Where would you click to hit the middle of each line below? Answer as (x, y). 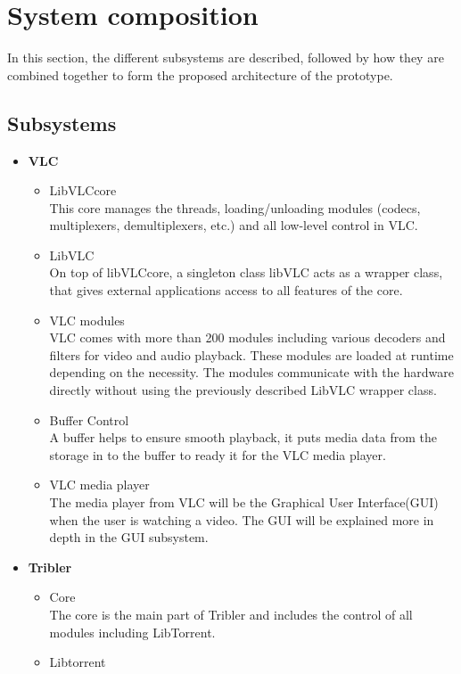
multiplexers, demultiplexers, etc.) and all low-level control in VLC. (234, 225)
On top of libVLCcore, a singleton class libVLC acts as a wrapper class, (246, 272)
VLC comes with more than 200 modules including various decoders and (247, 337)
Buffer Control (89, 419)
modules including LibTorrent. (132, 632)
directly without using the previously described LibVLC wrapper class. (243, 390)
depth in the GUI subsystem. (129, 537)
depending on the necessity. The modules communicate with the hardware (251, 372)
